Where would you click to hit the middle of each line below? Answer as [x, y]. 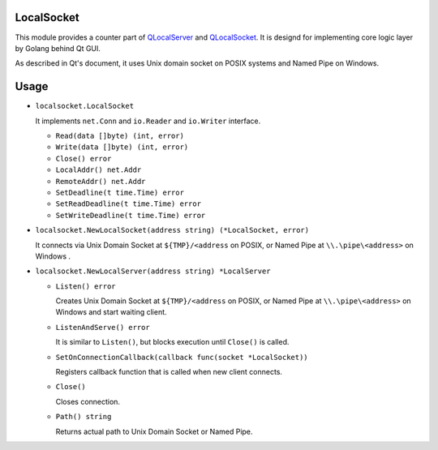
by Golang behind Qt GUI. [58, 48]
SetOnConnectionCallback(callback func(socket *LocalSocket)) [182, 357]
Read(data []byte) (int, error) [120, 135]
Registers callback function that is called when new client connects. [169, 372]
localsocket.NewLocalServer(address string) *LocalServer [153, 271]
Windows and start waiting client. [111, 312]
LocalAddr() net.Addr [99, 170]
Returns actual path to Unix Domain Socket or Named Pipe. [154, 431]
